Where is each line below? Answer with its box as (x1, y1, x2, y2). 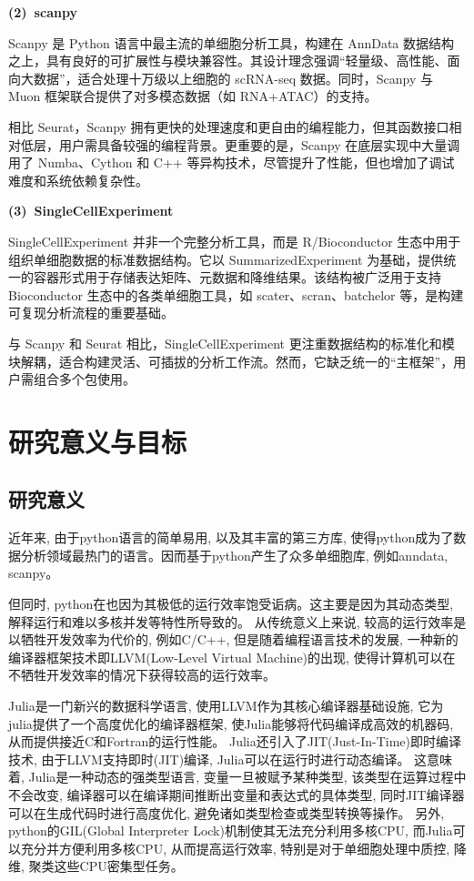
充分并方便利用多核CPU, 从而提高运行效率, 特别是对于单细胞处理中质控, (20, 838, 450, 857)
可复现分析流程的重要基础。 (8, 303, 174, 322)
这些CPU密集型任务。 (54, 856, 184, 876)
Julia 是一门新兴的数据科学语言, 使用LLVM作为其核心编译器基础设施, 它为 (8, 696, 444, 715)
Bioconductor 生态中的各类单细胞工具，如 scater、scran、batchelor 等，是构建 (8, 285, 464, 304)
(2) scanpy (8, 3, 77, 21)
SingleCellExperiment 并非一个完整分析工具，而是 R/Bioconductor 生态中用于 (8, 231, 461, 250)
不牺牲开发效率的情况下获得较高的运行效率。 (8, 665, 276, 684)
